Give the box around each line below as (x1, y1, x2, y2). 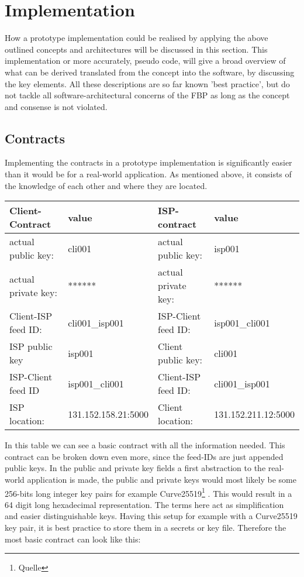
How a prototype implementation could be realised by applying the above (5, 32, 268, 44)
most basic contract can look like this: (5, 533, 141, 545)
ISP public (9, 339, 53, 353)
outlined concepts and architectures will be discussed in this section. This (5, 43, 268, 55)
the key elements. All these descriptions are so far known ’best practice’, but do (5, 77, 290, 90)
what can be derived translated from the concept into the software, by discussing (5, 66, 295, 78)
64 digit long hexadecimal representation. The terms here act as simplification (5, 498, 284, 510)
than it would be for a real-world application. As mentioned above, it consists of (5, 168, 292, 180)
